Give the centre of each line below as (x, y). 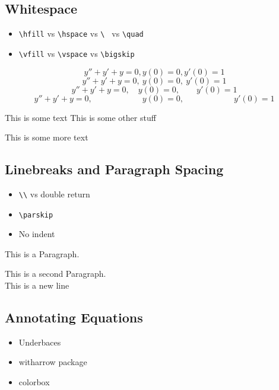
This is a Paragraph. (42, 253)
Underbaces (40, 342)
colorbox (34, 381)
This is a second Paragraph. (56, 274)
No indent (37, 234)
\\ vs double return (54, 194)
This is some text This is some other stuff (80, 117)
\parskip (36, 215)
